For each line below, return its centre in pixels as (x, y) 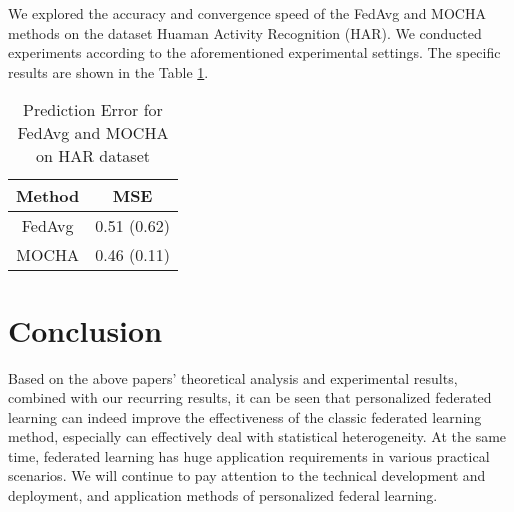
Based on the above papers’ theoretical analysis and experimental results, (233, 377)
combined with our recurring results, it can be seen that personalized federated (250, 397)
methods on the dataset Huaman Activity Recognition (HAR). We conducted (245, 32)
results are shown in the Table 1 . (108, 71)
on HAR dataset (92, 156)
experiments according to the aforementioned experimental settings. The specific (254, 52)
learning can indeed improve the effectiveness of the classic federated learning (245, 416)
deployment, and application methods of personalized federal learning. (223, 495)
